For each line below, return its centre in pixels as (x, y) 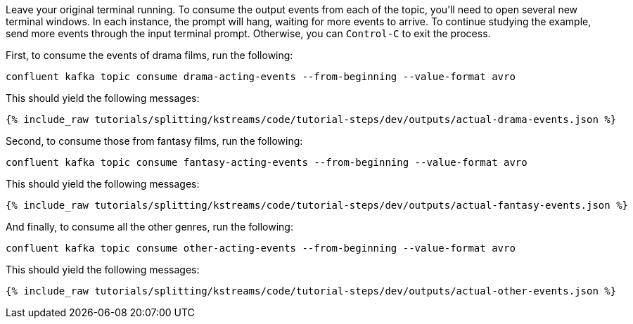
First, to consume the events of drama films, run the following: (149, 55)
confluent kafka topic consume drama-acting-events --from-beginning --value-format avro (261, 77)
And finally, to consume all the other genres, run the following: (149, 227)
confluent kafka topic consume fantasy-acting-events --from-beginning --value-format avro (267, 162)
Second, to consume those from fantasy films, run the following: (154, 141)
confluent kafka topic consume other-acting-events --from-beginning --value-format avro (261, 248)
